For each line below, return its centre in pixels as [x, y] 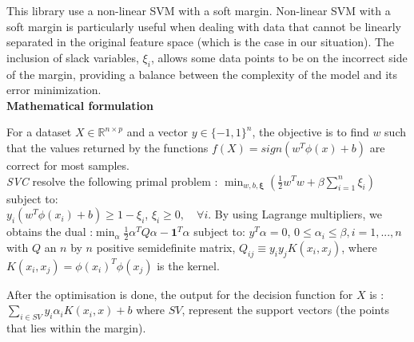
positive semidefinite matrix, [166, 247]
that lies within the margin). [76, 328]
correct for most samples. [68, 165]
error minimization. [54, 90]
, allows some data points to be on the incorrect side [279, 57]
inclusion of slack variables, [73, 57]
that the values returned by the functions [107, 147]
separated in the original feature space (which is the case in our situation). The [201, 42]
